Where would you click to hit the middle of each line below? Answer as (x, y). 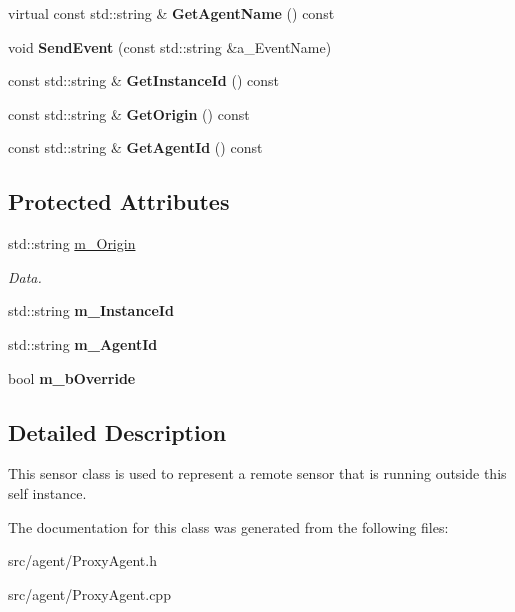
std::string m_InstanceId (91, 310)
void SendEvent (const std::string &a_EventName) (170, 46)
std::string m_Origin (72, 243)
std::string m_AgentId (83, 343)
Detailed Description (117, 431)
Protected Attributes (119, 201)
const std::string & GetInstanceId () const (143, 80)
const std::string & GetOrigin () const (129, 113)
